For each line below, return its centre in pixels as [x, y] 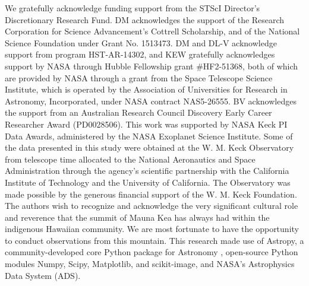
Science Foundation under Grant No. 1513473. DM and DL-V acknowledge [141, 42]
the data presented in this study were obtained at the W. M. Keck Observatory [149, 147]
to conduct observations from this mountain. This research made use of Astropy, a [154, 240]
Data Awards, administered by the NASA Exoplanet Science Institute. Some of [149, 136]
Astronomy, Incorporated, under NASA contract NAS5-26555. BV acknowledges [151, 101]
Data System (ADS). [43, 275]
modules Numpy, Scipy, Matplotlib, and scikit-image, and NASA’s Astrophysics [150, 264]
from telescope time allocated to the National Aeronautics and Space [130, 159]
